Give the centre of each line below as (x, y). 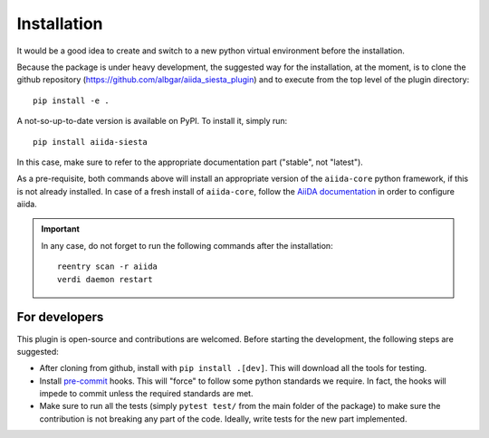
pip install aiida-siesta (91, 142)
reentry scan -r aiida (108, 267)
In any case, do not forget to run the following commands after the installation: (187, 245)
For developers (60, 317)
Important (61, 229)
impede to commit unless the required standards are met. (146, 394)
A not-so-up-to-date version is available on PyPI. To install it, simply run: (152, 121)
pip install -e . (71, 100)
